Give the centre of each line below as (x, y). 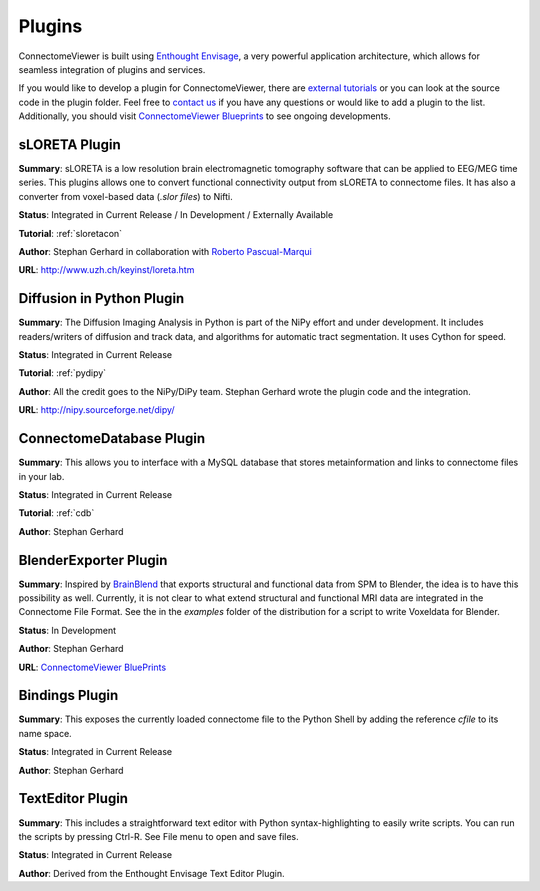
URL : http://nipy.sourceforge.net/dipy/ (96, 410)
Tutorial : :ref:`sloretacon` (70, 233)
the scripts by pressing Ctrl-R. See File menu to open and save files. (158, 836)
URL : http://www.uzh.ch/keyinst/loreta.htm (106, 270)
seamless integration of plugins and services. (112, 69)
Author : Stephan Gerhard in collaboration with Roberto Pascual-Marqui (165, 251)
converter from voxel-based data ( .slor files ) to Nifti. (126, 196)
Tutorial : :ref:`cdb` (56, 513)
